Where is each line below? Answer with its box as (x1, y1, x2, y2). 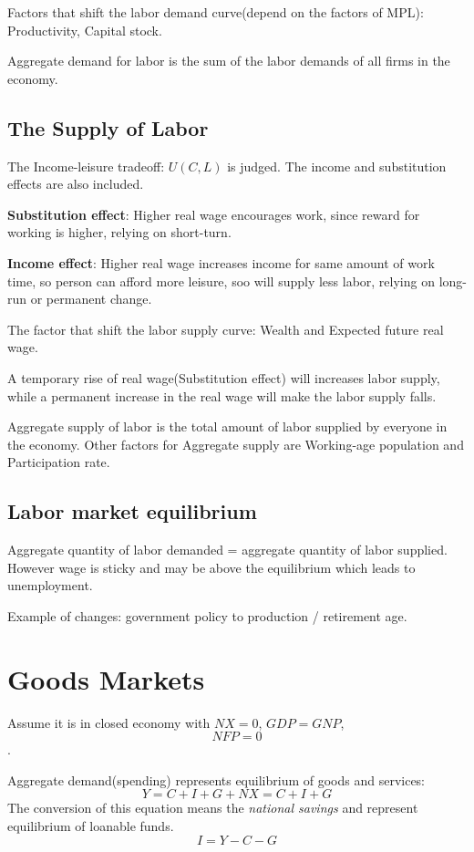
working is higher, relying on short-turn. (7, 223, 232, 242)
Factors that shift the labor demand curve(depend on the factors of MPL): (7, 3, 424, 21)
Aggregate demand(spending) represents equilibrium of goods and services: (7, 770, 426, 789)
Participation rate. (7, 452, 110, 472)
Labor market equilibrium (7, 497, 257, 525)
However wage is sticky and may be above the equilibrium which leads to (7, 557, 416, 577)
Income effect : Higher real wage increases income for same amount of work (7, 253, 435, 272)
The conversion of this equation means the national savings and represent (7, 798, 418, 817)
